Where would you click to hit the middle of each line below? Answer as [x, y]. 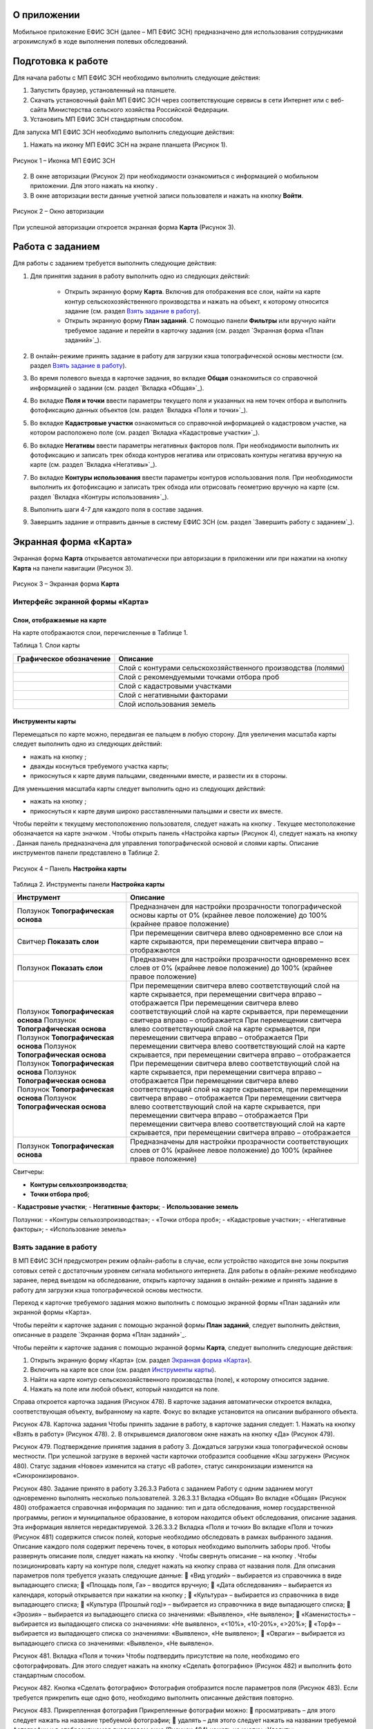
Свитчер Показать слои [58, 942]
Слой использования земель [167, 704]
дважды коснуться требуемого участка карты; [99, 766]
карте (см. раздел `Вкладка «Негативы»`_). [94, 465]
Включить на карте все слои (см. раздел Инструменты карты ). [123, 1370]
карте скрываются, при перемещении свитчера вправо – [227, 942]
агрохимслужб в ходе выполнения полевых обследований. [101, 41]
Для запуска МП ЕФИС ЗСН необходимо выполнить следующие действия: [124, 132]
